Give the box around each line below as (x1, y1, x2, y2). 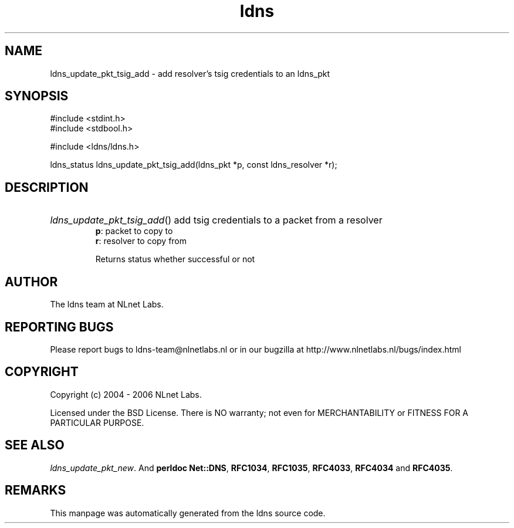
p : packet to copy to (95, 226, 173, 236)
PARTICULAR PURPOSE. (50, 417, 144, 428)
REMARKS (5, 483, 66, 498)
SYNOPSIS (5, 89, 69, 104)
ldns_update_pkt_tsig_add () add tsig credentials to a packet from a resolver (50, 214, 383, 226)
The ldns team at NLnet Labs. (50, 299, 164, 310)
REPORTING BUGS (5, 319, 114, 334)
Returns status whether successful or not (95, 254, 255, 265)
